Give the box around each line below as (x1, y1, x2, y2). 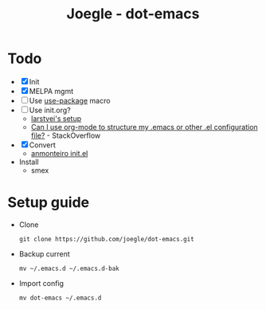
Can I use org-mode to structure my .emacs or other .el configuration (30, 122, 258, 131)
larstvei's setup (30, 113, 82, 123)
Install (18, 157, 39, 166)
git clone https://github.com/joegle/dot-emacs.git (18, 235, 194, 243)
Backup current (18, 248, 71, 259)
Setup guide (7, 194, 90, 212)
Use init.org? (29, 105, 71, 115)
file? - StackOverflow (30, 131, 101, 140)
